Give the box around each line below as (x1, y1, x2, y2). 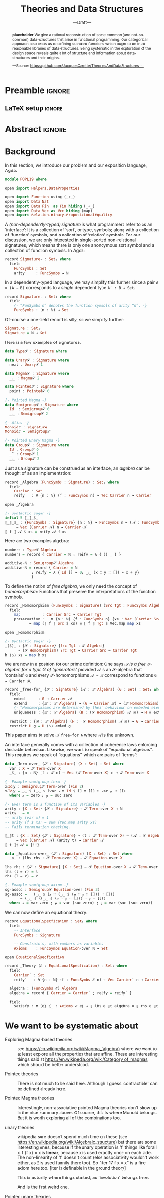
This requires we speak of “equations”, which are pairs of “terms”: (5, 752, 138, 758)
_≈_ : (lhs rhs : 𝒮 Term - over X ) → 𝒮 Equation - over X (9, 856, 123, 861)
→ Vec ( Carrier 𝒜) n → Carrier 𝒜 (16, 524, 86, 530)
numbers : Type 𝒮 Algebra (5, 547, 56, 553)
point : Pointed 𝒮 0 (9, 389, 50, 394)
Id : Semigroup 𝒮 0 (9, 406, 50, 411)
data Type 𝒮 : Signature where (5, 349, 67, 354)
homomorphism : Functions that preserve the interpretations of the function (5, 588, 156, 594)
